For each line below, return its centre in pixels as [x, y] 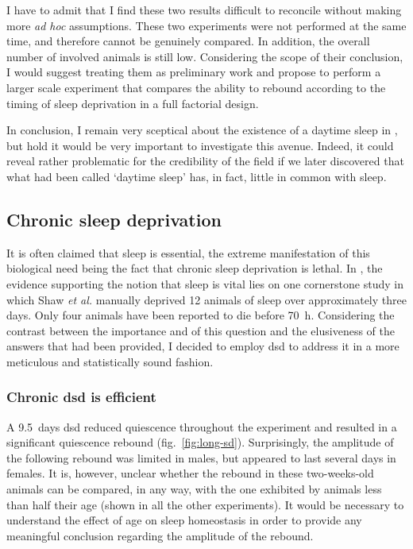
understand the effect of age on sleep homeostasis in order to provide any [184, 520]
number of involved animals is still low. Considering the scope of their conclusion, [205, 56]
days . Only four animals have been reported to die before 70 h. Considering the [201, 315]
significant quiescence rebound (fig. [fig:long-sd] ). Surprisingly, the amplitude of [200, 442]
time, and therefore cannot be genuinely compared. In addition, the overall [188, 41]
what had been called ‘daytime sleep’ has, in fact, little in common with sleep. [197, 176]
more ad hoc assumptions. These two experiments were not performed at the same [206, 25]
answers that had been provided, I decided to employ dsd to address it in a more [203, 346]
